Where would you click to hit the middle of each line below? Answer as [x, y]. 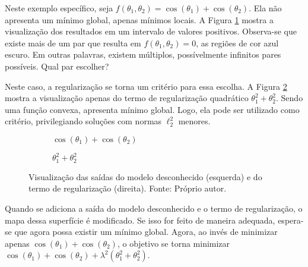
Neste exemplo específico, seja [59, 8]
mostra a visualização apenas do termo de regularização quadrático [127, 98]
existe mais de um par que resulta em [73, 43]
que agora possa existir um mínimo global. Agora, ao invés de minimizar [146, 232]
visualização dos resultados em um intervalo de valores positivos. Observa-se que [151, 31]
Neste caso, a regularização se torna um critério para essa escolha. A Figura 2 [146, 86]
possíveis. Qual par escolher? [57, 66]
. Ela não [265, 8]
